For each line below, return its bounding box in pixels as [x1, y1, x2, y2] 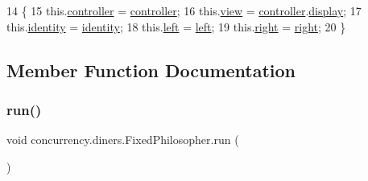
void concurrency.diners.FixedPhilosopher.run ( [6, 131, 239, 148]
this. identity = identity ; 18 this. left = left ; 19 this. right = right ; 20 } [6, 18, 346, 35]
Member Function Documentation [6, 57, 296, 82]
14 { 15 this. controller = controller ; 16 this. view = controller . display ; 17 [6, 2, 362, 19]
